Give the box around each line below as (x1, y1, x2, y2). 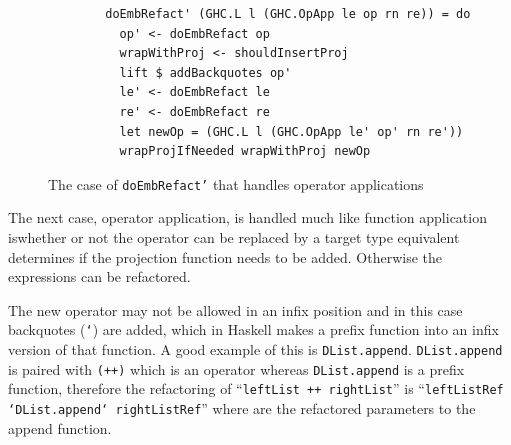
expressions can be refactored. (8, 266, 191, 287)
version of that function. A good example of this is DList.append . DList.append (8, 339, 503, 360)
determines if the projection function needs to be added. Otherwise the (8, 246, 442, 267)
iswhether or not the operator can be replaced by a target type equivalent (8, 227, 460, 247)
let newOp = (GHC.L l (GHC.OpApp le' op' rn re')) (119, 124, 464, 139)
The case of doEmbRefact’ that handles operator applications (48, 173, 424, 194)
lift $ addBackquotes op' (119, 65, 292, 80)
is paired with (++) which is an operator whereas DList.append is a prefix (8, 358, 465, 379)
